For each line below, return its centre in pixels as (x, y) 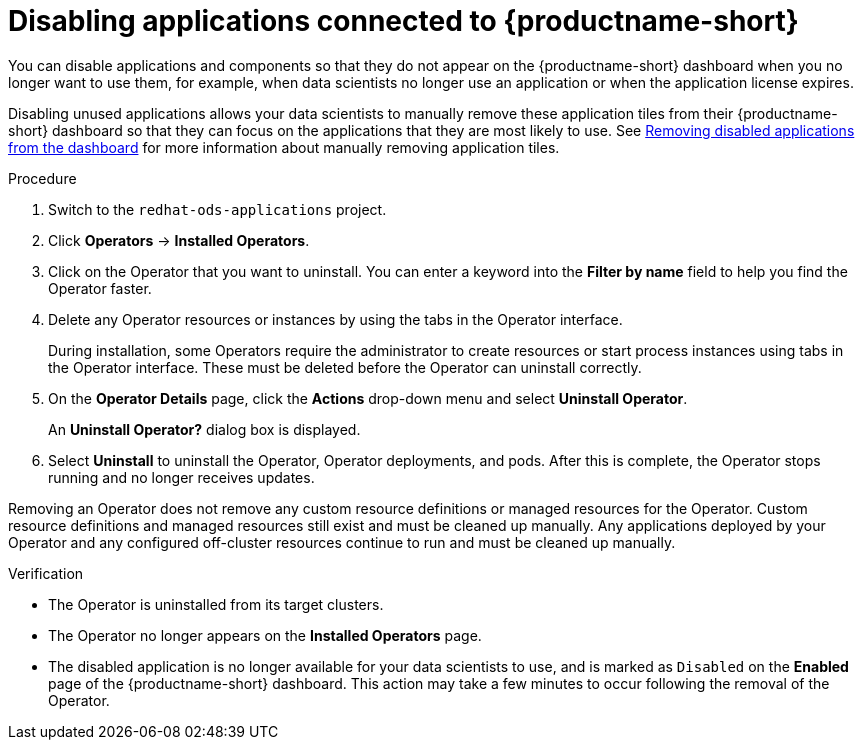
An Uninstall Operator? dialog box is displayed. (204, 429)
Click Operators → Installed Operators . (179, 240)
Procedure (42, 178)
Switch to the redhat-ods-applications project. (217, 209)
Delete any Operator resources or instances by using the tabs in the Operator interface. (335, 319)
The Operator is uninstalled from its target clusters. (216, 604)
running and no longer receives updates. (181, 477)
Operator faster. (100, 288)
